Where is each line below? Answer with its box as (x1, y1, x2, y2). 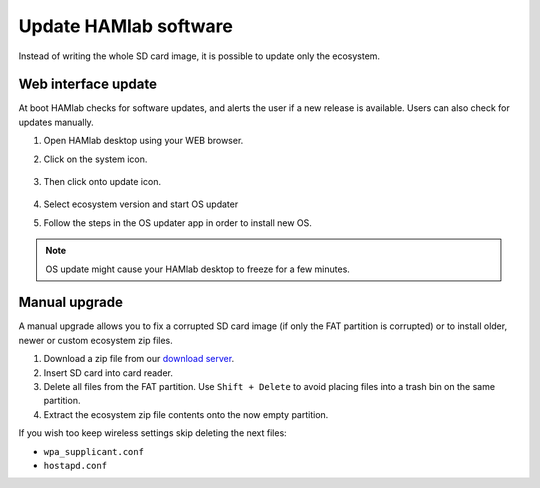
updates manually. (18, 116, 94, 128)
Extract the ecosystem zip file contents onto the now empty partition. (43, 408, 329, 420)
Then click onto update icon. (43, 176, 162, 188)
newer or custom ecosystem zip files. (18, 334, 174, 346)
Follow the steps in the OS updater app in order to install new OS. (43, 216, 312, 229)
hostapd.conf (43, 460, 108, 471)
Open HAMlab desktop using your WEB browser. (43, 135, 244, 147)
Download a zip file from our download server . (43, 353, 235, 365)
